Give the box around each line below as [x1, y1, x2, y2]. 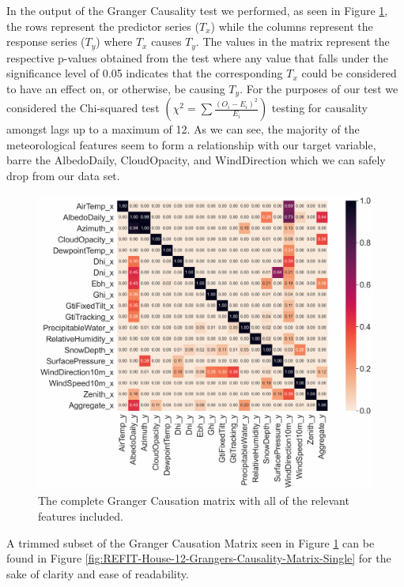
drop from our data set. [6, 167, 120, 184]
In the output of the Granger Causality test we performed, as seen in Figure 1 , [6, 2, 388, 18]
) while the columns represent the [210, 17, 373, 34]
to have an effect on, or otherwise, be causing [6, 80, 225, 96]
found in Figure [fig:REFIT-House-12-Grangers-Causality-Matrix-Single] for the [6, 550, 391, 566]
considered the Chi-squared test [6, 100, 160, 116]
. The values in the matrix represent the [195, 33, 390, 50]
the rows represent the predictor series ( [6, 17, 199, 34]
